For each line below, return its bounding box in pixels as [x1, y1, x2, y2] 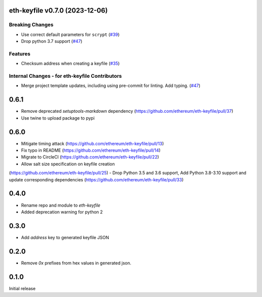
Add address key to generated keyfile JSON [21, 234, 109, 240]
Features [9, 50, 31, 57]
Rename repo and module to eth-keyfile [21, 202, 100, 208]
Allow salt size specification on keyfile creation [21, 161, 115, 167]
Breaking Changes [9, 21, 54, 28]
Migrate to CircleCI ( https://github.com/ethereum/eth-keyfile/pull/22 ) [21, 154, 160, 160]
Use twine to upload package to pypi [21, 115, 95, 121]
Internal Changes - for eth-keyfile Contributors [9, 73, 122, 80]
